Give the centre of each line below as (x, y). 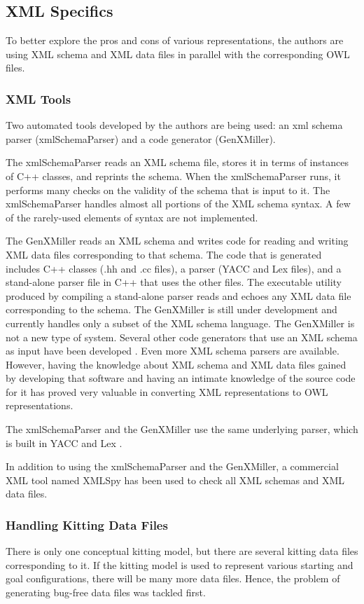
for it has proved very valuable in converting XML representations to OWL (167, 391)
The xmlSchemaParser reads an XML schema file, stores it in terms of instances (177, 162)
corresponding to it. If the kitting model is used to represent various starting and (180, 564)
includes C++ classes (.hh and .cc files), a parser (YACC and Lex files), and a (174, 268)
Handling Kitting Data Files (87, 524)
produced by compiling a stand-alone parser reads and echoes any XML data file (178, 295)
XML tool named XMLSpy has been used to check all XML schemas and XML (175, 480)
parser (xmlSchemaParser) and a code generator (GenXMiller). (141, 138)
